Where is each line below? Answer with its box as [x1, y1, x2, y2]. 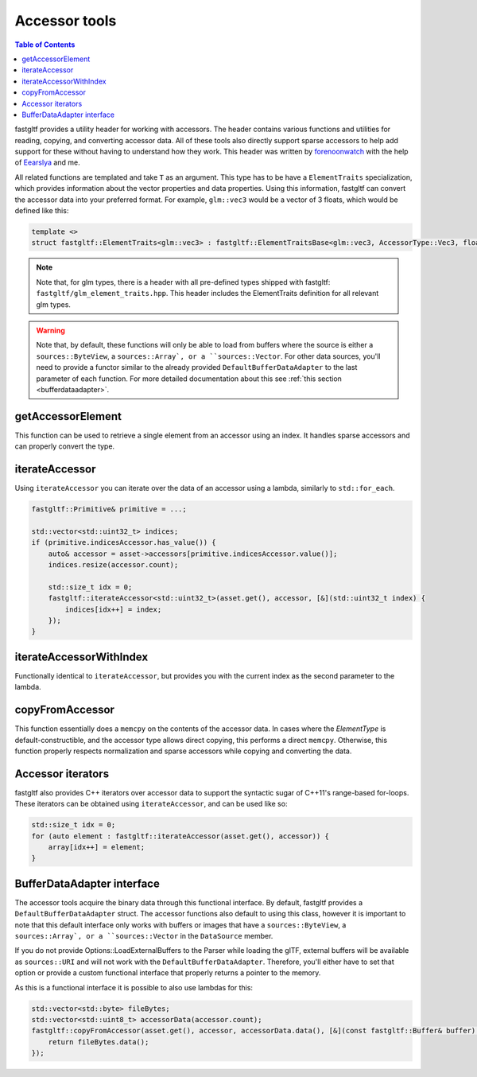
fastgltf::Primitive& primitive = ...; [31, 505, 187, 514]
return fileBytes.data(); [48, 1037, 149, 1046]
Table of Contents [14, 40, 76, 49]
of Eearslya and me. [14, 157, 80, 167]
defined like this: [14, 206, 69, 216]
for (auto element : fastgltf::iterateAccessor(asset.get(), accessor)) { [31, 831, 330, 841]
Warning [36, 325, 65, 335]
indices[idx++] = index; [64, 605, 162, 614]
